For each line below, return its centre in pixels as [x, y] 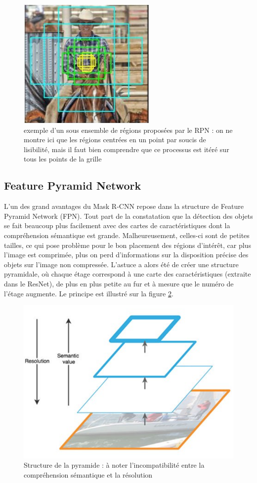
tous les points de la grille [63, 159]
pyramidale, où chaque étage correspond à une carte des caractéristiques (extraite [128, 274]
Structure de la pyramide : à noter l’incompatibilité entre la [114, 465]
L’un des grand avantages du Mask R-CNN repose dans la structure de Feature [124, 206]
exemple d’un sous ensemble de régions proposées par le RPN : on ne [128, 130]
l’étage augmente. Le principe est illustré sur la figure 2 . [89, 293]
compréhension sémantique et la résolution [88, 475]
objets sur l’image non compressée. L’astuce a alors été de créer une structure [121, 264]
